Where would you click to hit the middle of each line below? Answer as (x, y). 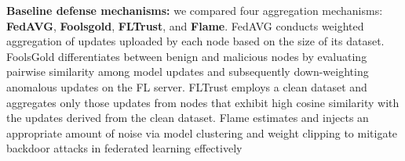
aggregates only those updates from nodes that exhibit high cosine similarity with (203, 102)
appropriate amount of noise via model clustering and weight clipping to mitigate (202, 132)
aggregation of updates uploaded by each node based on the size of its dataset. (195, 41)
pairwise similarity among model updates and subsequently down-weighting (188, 72)
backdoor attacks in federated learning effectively (124, 148)
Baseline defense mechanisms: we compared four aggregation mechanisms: (195, 10)
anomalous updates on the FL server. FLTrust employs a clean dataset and (187, 86)
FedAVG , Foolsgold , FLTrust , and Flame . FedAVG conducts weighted (185, 25)
